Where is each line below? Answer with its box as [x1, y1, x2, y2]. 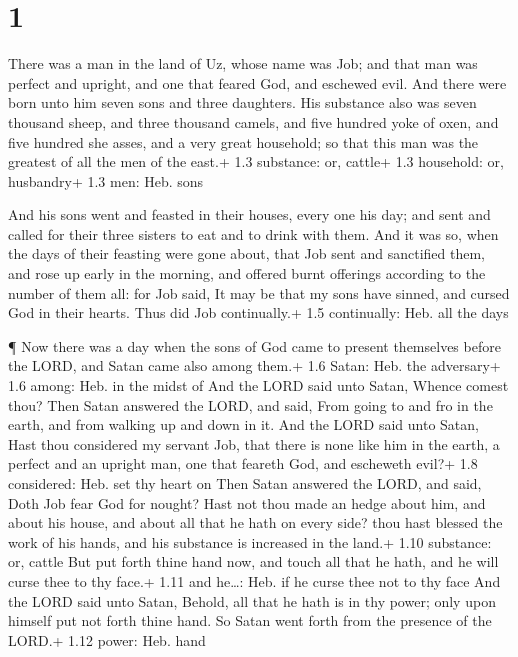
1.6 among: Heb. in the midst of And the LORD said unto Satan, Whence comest [8, 375, 509, 396]
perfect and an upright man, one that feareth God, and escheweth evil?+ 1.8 [8, 453, 478, 474]
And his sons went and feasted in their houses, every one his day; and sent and [8, 204, 491, 225]
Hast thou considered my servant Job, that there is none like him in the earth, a [8, 433, 500, 454]
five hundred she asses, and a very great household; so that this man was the [8, 131, 479, 152]
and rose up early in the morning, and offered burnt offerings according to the [8, 263, 486, 284]
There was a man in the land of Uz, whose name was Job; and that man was [8, 53, 478, 74]
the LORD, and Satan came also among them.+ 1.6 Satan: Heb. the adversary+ [8, 355, 501, 376]
